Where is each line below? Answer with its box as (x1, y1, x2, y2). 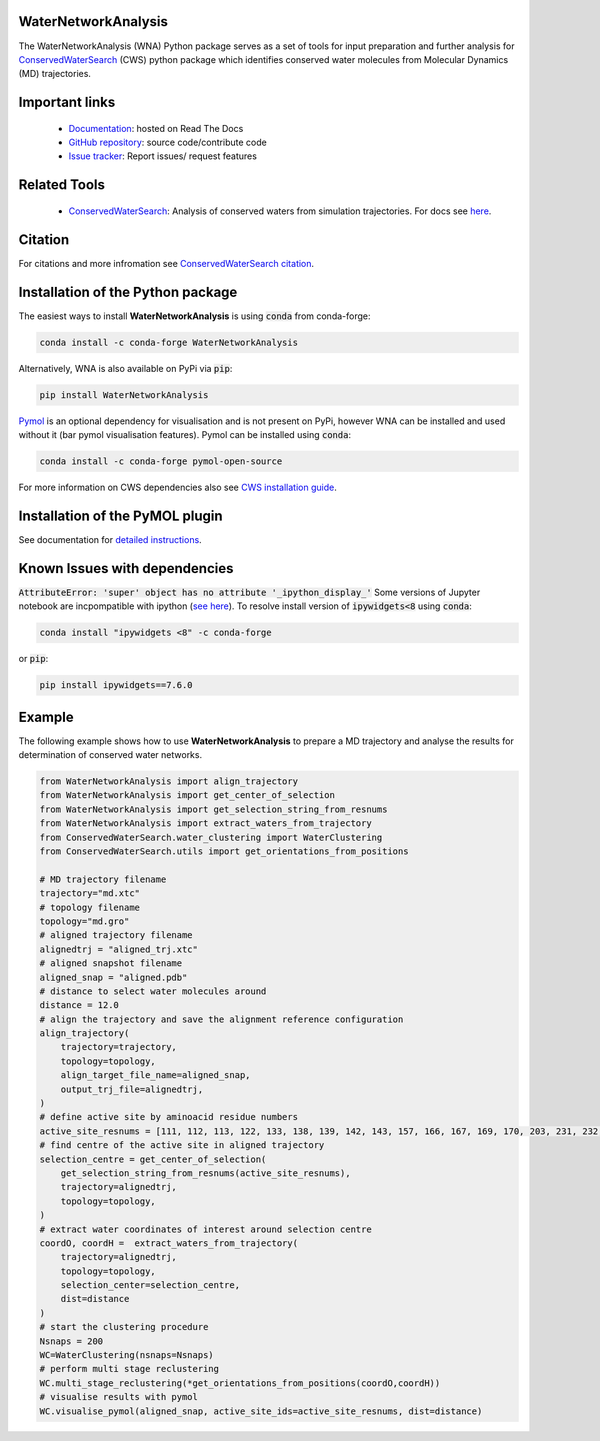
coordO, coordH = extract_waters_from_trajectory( (39, 1237, 299, 1249)
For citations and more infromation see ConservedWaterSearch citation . (18, 257, 315, 269)
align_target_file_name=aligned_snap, (60, 1070, 251, 1081)
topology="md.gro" (39, 915, 130, 927)
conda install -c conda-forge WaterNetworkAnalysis (39, 336, 299, 348)
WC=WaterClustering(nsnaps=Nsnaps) (39, 1350, 214, 1361)
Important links (18, 94, 116, 111)
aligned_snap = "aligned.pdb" (39, 971, 188, 983)
